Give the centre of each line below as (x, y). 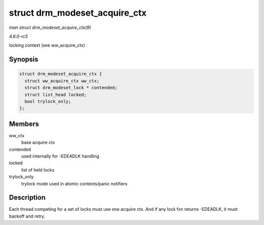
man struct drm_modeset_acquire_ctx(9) (50, 27)
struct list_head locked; (55, 95)
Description (27, 198)
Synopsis (24, 60)
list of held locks (38, 170)
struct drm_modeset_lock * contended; (71, 88)
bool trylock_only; (48, 101)
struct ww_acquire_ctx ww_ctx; (62, 81)
